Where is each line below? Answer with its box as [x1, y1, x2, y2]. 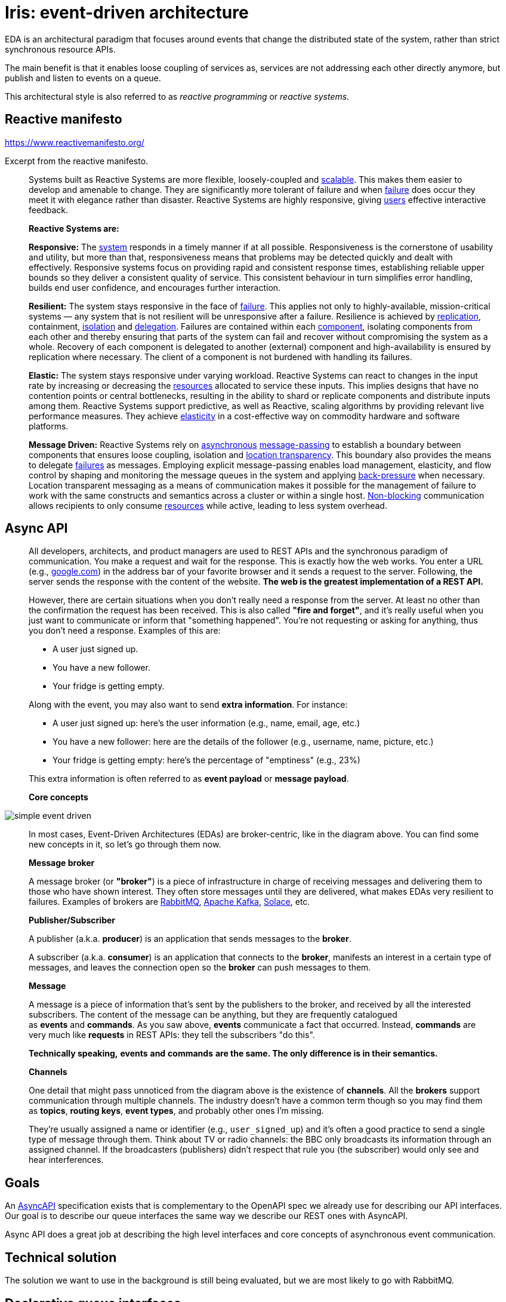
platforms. [29, 420, 69, 431]
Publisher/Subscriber [29, 915, 116, 926]
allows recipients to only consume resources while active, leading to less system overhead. [29, 500, 387, 511]
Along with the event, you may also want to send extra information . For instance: [29, 699, 348, 710]
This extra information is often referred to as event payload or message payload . [29, 773, 349, 784]
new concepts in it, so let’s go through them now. [29, 839, 221, 850]
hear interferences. [29, 1154, 104, 1165]
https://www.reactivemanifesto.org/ [5, 137, 144, 148]
